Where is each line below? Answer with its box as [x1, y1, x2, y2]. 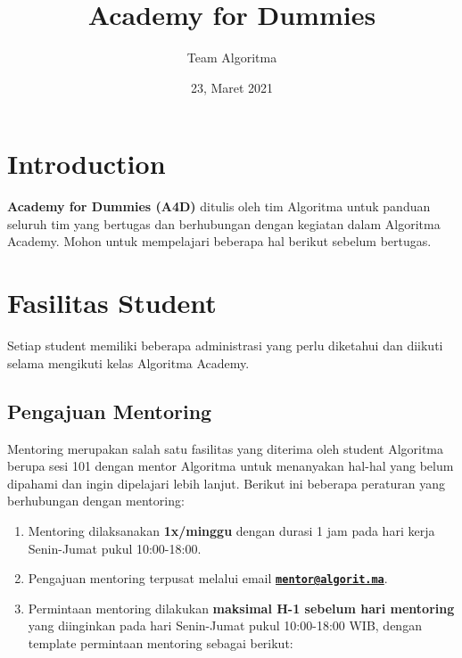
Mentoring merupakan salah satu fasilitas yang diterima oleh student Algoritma [7, 439, 444, 457]
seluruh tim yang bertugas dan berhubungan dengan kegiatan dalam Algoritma [7, 214, 441, 233]
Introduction [7, 145, 166, 182]
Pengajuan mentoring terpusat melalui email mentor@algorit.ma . [28, 569, 388, 588]
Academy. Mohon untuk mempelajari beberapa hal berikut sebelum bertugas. [7, 232, 432, 251]
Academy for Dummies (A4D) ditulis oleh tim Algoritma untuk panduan [7, 197, 431, 216]
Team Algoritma [186, 48, 277, 67]
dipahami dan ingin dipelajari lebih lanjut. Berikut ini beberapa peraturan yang [7, 473, 445, 492]
